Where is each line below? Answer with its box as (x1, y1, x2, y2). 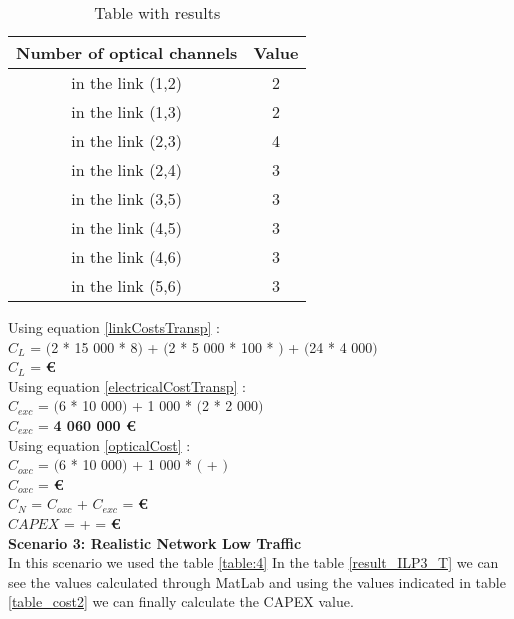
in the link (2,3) (71, 129, 183, 152)
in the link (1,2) (71, 71, 183, 94)
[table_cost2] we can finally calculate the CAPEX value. (8, 591, 354, 612)
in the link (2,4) (71, 158, 183, 181)
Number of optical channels (16, 41, 238, 64)
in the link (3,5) (71, 187, 183, 210)
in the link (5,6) (71, 274, 183, 297)
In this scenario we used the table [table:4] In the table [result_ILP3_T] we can (8, 552, 499, 573)
